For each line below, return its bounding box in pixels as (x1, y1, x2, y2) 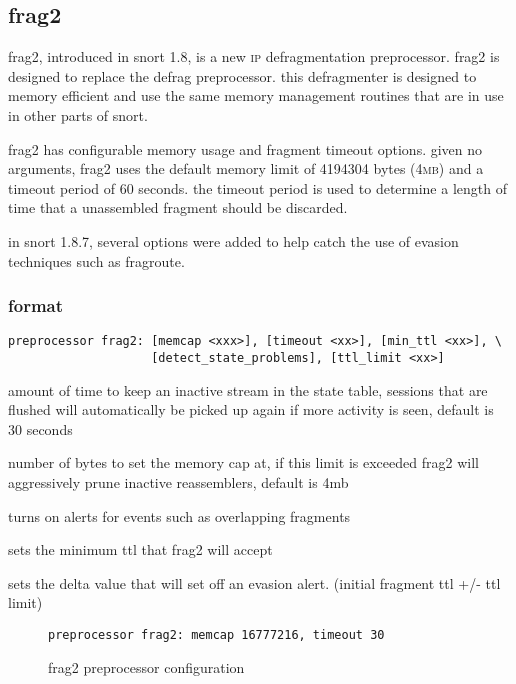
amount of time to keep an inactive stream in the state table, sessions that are (8, 379, 488, 400)
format (8, 293, 64, 318)
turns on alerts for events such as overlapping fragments (8, 505, 351, 526)
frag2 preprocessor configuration (48, 656, 245, 677)
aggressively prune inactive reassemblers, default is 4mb (8, 472, 349, 493)
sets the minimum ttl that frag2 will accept (8, 539, 273, 560)
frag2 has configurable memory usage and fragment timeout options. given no (8, 138, 483, 159)
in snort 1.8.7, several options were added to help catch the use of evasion (8, 230, 459, 251)
